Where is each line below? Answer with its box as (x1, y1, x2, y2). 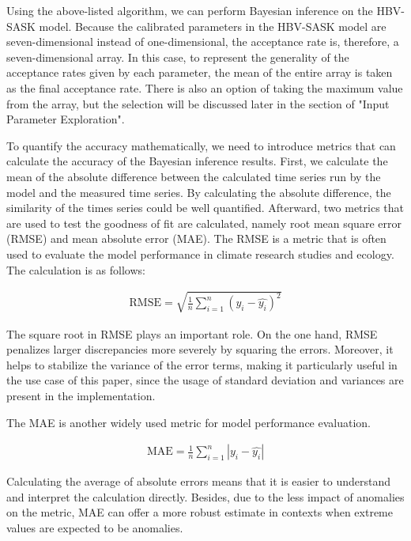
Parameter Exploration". (6, 111, 125, 127)
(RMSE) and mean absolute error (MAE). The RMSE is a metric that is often (6, 230, 386, 247)
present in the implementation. (6, 388, 156, 404)
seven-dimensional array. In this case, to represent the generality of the (6, 48, 349, 65)
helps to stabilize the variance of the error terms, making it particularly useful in (6, 356, 398, 373)
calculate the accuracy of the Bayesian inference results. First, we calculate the (6, 153, 388, 169)
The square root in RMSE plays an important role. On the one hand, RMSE (6, 325, 378, 342)
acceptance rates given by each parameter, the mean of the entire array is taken (6, 64, 393, 81)
